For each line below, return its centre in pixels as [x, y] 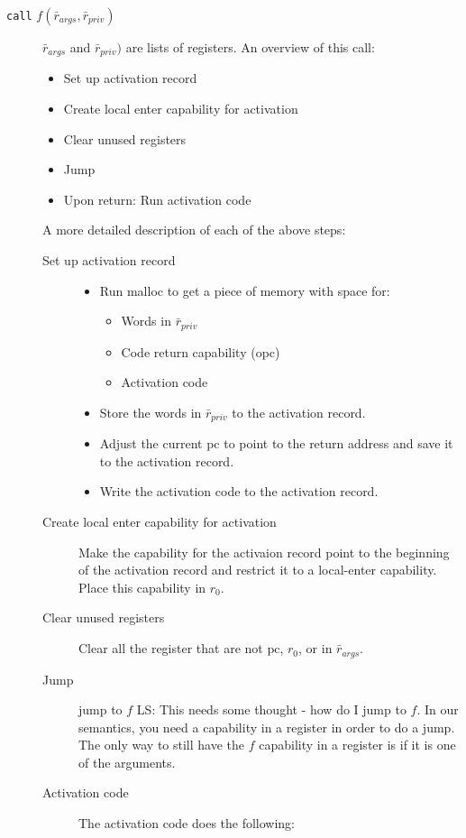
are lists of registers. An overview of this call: [250, 47]
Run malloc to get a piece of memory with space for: [245, 290]
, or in [315, 648]
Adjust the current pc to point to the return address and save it [276, 443]
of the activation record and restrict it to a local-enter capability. [258, 570]
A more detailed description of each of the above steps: [194, 230]
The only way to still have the [162, 745]
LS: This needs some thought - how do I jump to [271, 709]
